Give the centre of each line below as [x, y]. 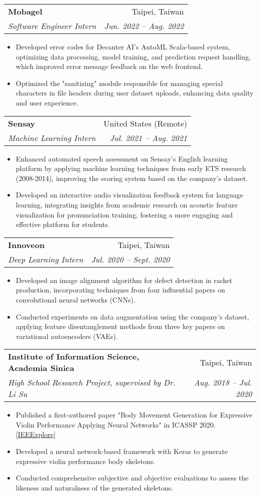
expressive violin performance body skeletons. [85, 461]
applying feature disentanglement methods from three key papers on [120, 326]
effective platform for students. [63, 224]
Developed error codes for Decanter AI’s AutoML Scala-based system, [123, 46]
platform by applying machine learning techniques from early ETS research [131, 168]
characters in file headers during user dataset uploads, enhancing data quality [134, 93]
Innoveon [26, 244]
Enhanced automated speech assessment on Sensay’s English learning [122, 158]
